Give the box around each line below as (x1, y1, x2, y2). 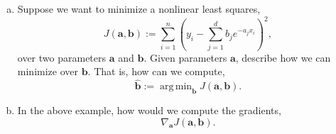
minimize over (17, 64, 78, 79)
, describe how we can (235, 50, 331, 65)
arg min (159, 82, 193, 92)
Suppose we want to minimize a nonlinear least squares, (17, 1, 261, 16)
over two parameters (17, 50, 107, 65)
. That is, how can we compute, (87, 64, 225, 79)
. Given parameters (143, 50, 227, 65)
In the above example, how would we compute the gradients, (17, 103, 281, 118)
